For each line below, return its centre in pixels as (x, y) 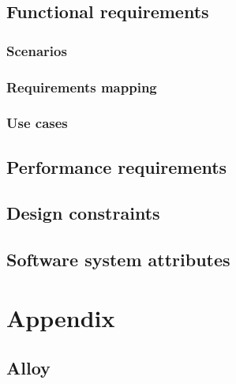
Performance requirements (117, 166)
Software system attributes (118, 260)
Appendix (61, 317)
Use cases (37, 123)
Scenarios (37, 50)
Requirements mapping (82, 87)
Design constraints (83, 213)
